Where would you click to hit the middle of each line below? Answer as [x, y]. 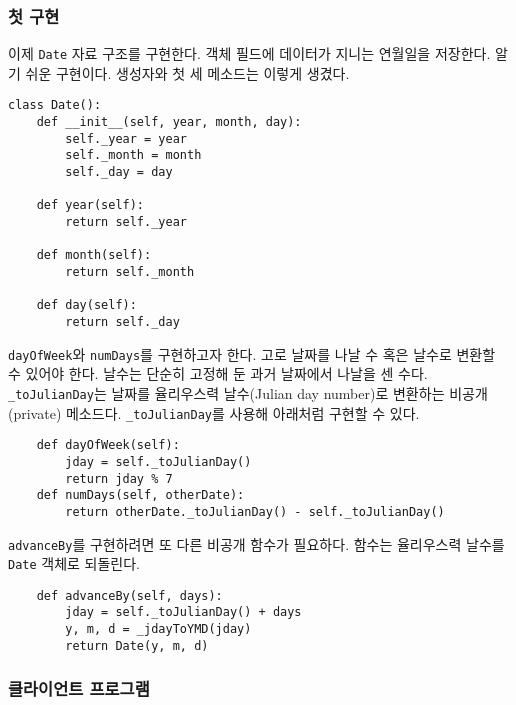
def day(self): [86, 305]
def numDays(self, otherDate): [140, 495]
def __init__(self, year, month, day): [169, 122]
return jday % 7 [119, 478]
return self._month [130, 272]
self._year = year [126, 138]
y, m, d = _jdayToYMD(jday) [158, 629]
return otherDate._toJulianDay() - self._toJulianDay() [255, 511]
